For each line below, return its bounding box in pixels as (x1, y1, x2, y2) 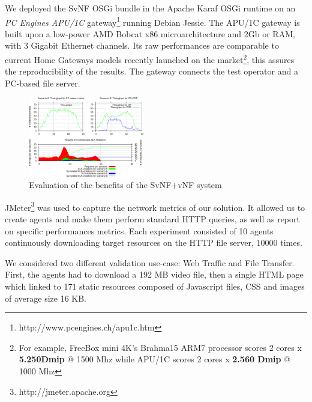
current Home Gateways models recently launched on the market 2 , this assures (5, 52, 295, 65)
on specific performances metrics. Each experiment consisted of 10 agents (5, 224, 274, 237)
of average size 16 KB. (5, 291, 86, 304)
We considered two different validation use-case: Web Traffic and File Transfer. (5, 256, 295, 269)
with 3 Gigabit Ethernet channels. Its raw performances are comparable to (5, 39, 279, 52)
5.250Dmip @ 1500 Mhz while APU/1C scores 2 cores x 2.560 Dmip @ (19, 353, 291, 365)
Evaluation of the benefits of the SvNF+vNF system (29, 178, 222, 191)
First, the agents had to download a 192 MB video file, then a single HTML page (5, 268, 304, 281)
